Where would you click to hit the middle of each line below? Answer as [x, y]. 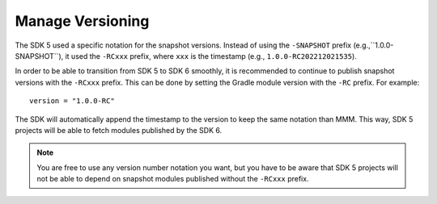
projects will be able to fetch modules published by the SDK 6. [119, 130]
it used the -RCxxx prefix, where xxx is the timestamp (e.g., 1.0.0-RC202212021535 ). [211, 56]
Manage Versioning [82, 21]
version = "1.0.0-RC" [72, 101]
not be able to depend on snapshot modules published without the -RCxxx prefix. [173, 179]
